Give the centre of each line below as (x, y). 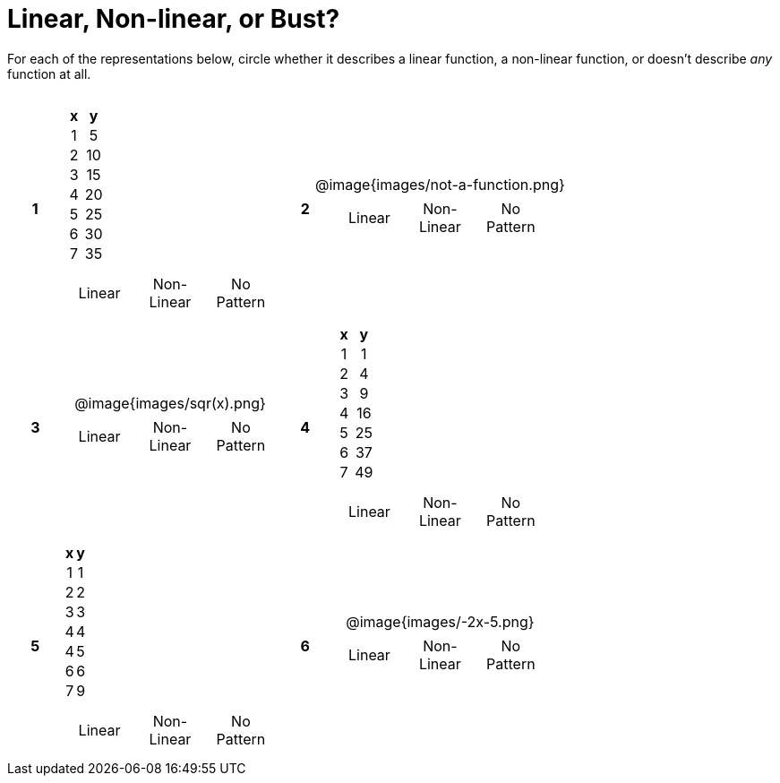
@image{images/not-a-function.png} (440, 184)
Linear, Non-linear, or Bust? (174, 19)
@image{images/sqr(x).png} (170, 403)
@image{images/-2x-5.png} (440, 621)
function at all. (49, 73)
